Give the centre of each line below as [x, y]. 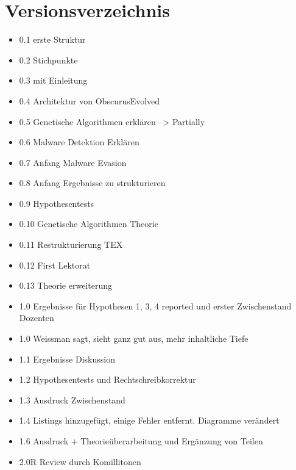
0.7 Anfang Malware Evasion [73, 162]
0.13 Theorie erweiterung [65, 285]
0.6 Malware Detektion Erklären [79, 142]
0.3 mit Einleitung [53, 80]
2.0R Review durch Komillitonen [80, 461]
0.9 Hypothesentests [57, 203]
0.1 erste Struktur [52, 39]
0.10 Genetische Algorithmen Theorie [89, 224]
